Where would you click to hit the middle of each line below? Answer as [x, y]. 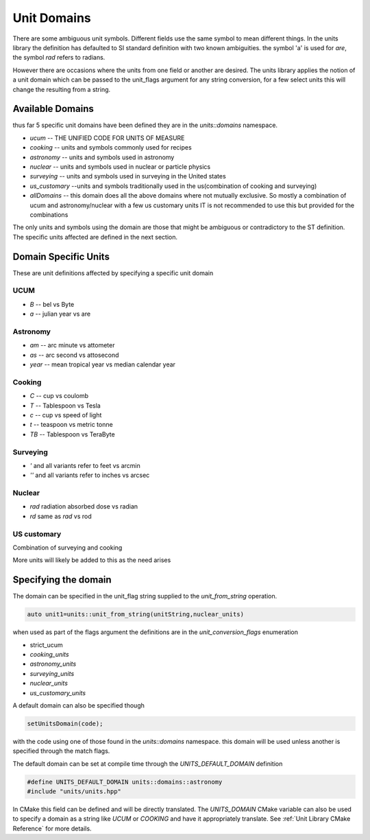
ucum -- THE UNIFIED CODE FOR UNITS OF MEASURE [107, 138]
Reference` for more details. [52, 828]
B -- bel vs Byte [52, 304]
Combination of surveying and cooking [67, 547]
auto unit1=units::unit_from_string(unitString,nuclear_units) [136, 615]
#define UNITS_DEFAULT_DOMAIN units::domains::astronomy [125, 782]
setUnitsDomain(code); [65, 723]
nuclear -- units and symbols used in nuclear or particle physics [120, 166]
